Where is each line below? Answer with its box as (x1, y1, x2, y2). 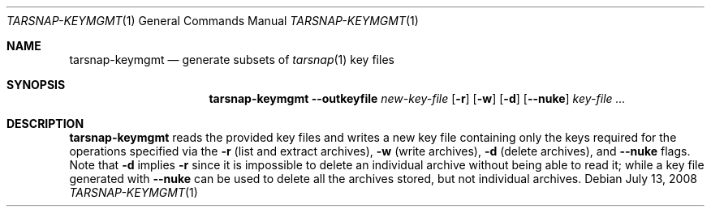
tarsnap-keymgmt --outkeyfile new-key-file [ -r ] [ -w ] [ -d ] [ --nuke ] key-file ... (209, 92, 626, 105)
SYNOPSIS (6, 78, 66, 92)
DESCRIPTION (6, 117, 84, 130)
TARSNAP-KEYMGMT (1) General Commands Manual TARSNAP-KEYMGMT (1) (6, 14, 419, 28)
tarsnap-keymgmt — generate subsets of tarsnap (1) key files (69, 53, 394, 66)
